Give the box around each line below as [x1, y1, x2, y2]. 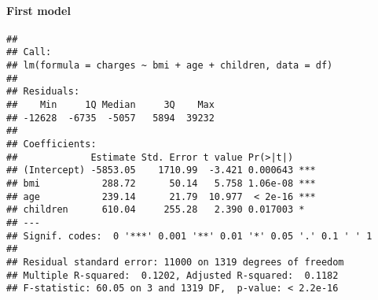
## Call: [6, 46, 52, 58]
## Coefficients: [6, 139, 97, 150]
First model [6, 2, 71, 18]
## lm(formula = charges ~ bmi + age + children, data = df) [6, 60, 333, 72]
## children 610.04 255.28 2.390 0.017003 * [6, 204, 305, 216]
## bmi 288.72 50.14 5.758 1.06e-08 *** [6, 178, 316, 190]
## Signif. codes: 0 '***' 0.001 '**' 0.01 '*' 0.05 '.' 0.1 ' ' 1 [6, 230, 372, 242]
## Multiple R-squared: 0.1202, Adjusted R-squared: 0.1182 [6, 269, 339, 281]
